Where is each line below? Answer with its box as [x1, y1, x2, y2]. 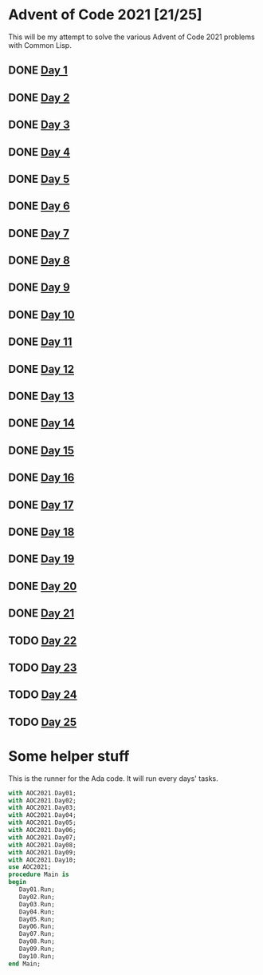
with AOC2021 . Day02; [8, 796, 77, 804]
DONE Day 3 [8, 118, 70, 132]
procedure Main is [8, 870, 69, 879]
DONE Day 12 [8, 362, 74, 376]
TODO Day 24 [8, 688, 77, 702]
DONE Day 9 [8, 281, 70, 295]
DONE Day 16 [8, 471, 75, 485]
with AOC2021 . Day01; [8, 789, 77, 797]
